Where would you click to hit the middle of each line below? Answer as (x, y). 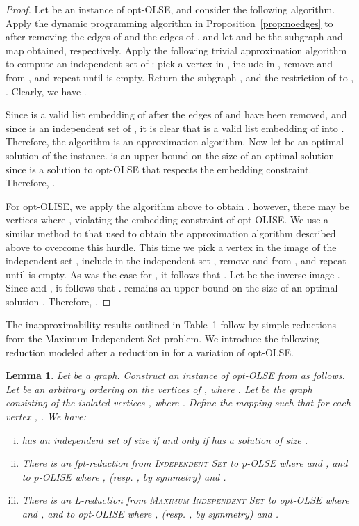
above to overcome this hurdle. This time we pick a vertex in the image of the (171, 247)
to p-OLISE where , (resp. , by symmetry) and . (124, 476)
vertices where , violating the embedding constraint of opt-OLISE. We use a (167, 220)
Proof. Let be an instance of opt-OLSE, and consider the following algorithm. (170, 9)
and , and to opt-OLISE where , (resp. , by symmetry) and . (150, 513)
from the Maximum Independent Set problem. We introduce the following (162, 338)
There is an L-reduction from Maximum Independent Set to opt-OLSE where (185, 500)
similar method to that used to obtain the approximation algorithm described (171, 233)
